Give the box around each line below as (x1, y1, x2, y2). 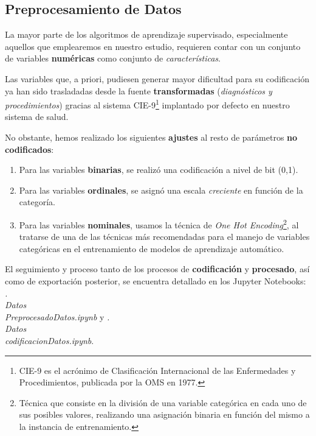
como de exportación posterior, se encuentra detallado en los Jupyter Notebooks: (5, 275, 306, 287)
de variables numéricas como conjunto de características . (5, 52, 221, 65)
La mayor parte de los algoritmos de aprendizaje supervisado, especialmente (5, 28, 288, 41)
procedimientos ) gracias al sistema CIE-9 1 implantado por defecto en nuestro (5, 97, 290, 111)
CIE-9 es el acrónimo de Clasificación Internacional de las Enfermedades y (19, 364, 296, 376)
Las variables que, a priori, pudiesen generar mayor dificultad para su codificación (5, 72, 309, 85)
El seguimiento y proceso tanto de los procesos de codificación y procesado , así (5, 262, 310, 275)
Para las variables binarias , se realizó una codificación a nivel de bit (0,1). (19, 163, 298, 176)
